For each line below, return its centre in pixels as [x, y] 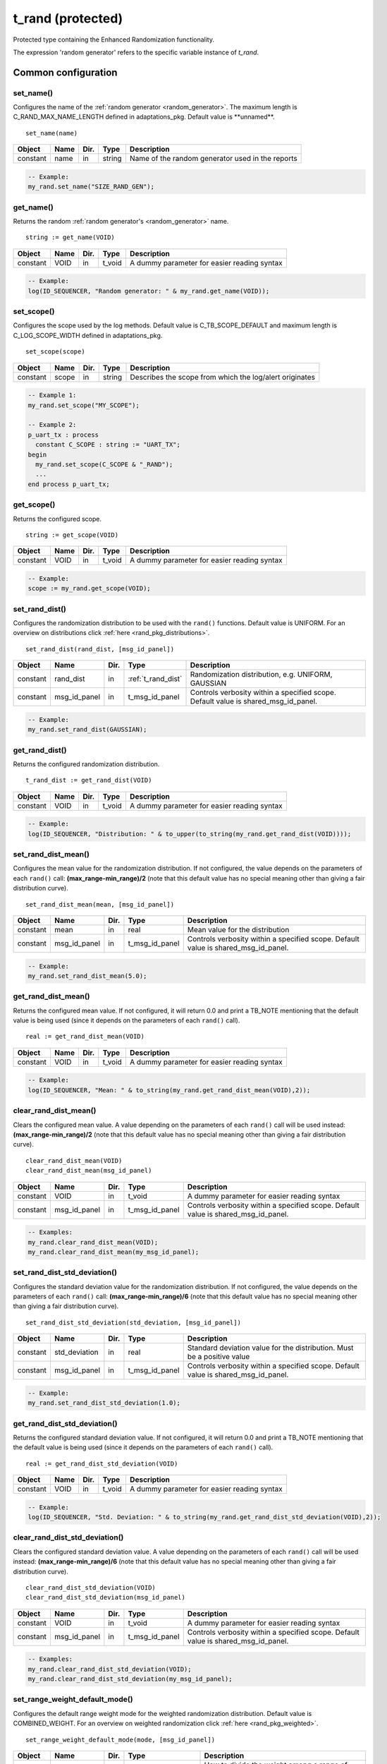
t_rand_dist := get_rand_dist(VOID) [89, 780]
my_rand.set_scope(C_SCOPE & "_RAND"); [104, 464]
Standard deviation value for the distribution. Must [270, 1348]
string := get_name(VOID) [70, 237]
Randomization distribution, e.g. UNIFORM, [261, 675]
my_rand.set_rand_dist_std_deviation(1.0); [104, 1403]
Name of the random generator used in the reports [213, 159]
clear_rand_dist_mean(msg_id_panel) [89, 1171]
